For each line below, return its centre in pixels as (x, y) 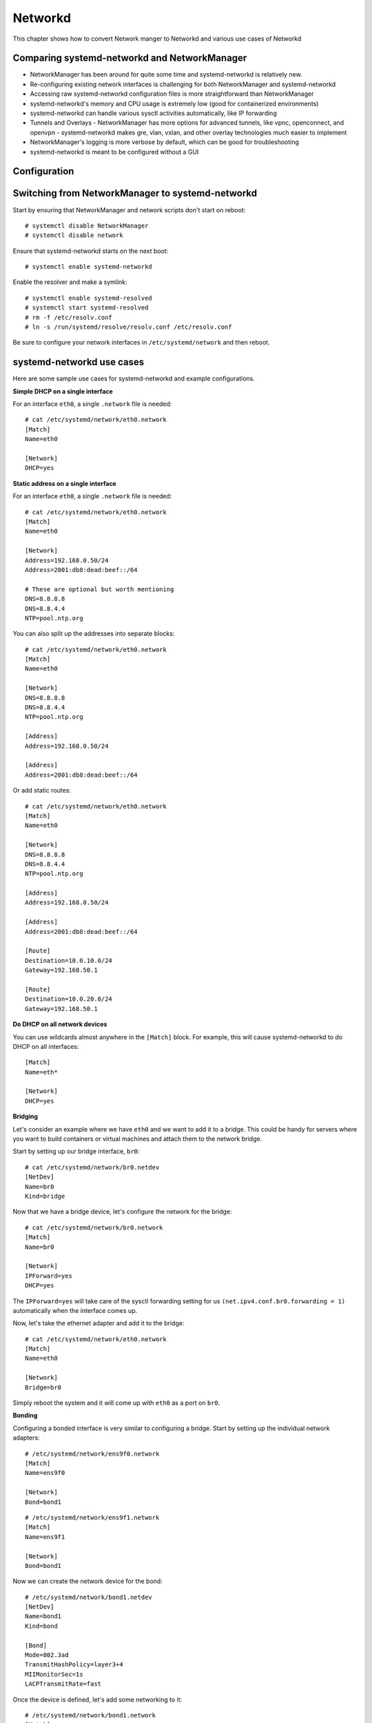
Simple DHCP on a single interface (63, 391)
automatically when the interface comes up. (75, 1310)
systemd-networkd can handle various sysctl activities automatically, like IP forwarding (153, 113)
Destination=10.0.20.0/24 (69, 999)
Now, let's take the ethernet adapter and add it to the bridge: (99, 1323)
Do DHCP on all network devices (60, 1024)
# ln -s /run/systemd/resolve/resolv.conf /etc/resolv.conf (128, 327)
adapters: (27, 1438)
